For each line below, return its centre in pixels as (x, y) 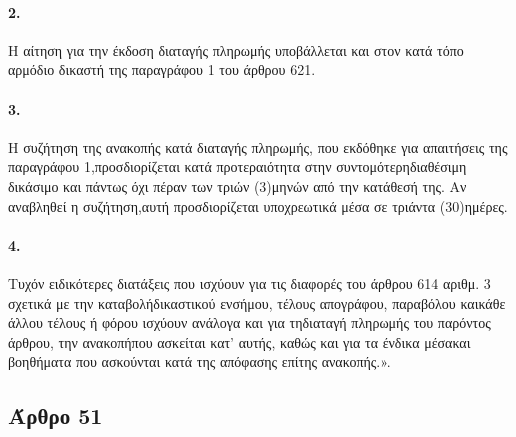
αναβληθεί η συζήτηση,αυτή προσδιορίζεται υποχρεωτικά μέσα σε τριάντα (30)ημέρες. (258, 205)
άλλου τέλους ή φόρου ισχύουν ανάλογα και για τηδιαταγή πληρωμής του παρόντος (249, 322)
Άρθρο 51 (55, 415)
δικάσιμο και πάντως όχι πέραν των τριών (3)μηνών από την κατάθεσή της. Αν (237, 185)
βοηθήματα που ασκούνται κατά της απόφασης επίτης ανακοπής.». (199, 361)
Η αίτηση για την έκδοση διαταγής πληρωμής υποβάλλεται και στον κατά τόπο (236, 49)
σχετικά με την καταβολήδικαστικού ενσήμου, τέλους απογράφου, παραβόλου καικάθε (257, 302)
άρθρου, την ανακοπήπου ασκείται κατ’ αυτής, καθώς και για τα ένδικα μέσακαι (239, 341)
